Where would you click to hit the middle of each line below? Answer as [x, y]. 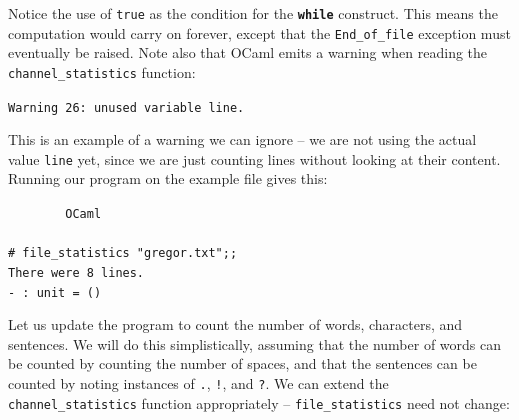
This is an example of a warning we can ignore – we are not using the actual [242, 139]
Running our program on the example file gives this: [168, 178]
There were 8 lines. [76, 272]
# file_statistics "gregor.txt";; [123, 253]
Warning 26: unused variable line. [126, 107]
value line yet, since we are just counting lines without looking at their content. [254, 158]
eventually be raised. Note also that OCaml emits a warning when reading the [248, 52]
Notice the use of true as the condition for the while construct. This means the [253, 13]
